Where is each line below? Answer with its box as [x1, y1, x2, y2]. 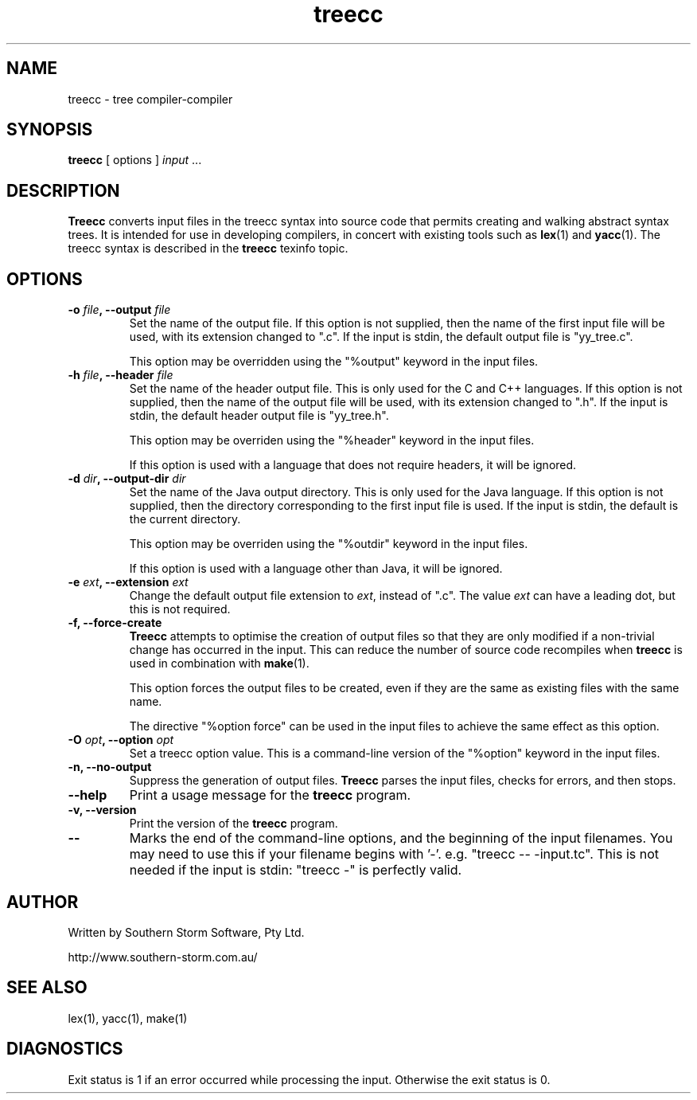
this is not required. [129, 602, 231, 617]
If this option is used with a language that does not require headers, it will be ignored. [129, 458, 577, 472]
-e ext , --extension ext [68, 575, 189, 589]
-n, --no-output [68, 760, 152, 774]
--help [68, 787, 107, 804]
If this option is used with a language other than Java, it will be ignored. [129, 562, 503, 576]
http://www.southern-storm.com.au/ [68, 949, 258, 964]
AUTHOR [6, 891, 79, 912]
